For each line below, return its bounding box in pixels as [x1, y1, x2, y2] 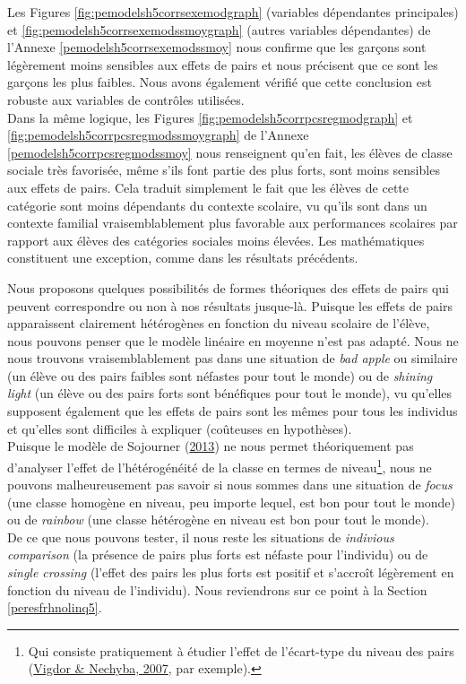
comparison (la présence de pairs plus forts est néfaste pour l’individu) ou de [7, 545, 428, 564]
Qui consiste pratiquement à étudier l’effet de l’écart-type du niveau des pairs [28, 641, 454, 660]
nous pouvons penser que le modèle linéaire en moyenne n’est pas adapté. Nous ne [7, 331, 459, 350]
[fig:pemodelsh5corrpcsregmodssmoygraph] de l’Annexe [7, 126, 309, 144]
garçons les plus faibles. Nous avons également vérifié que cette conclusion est [7, 73, 432, 91]
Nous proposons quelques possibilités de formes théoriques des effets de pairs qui [7, 278, 449, 297]
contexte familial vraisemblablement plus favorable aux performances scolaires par [7, 213, 458, 232]
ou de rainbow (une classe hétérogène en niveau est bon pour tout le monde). [7, 510, 429, 529]
